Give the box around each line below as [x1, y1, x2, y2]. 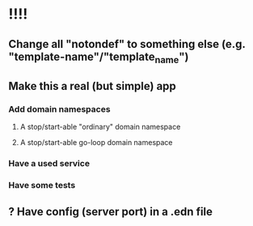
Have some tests [8, 180, 76, 191]
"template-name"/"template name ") [8, 49, 189, 66]
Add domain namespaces [8, 104, 111, 115]
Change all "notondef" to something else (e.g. [8, 37, 246, 51]
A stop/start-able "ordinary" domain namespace [19, 122, 181, 132]
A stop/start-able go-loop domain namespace [19, 138, 173, 147]
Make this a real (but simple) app [8, 79, 176, 93]
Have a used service [8, 158, 91, 169]
